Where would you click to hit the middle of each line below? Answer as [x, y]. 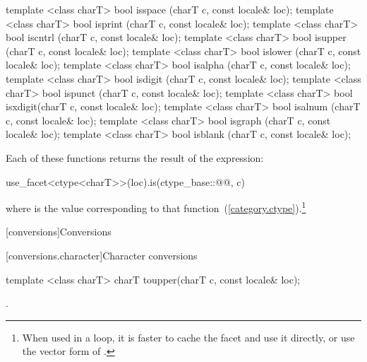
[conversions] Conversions [59, 232]
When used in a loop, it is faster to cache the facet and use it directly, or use [188, 337]
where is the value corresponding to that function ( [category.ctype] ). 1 [156, 207]
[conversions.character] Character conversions [102, 255]
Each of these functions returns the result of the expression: [135, 157]
